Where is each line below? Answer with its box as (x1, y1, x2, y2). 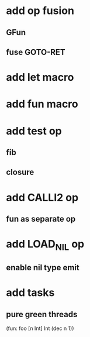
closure (6, 167, 34, 177)
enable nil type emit (6, 263, 80, 273)
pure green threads (6, 309, 78, 319)
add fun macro (6, 98, 78, 111)
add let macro (6, 71, 74, 84)
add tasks (6, 286, 55, 300)
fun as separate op (6, 214, 76, 223)
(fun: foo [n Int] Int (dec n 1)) (6, 325, 74, 332)
